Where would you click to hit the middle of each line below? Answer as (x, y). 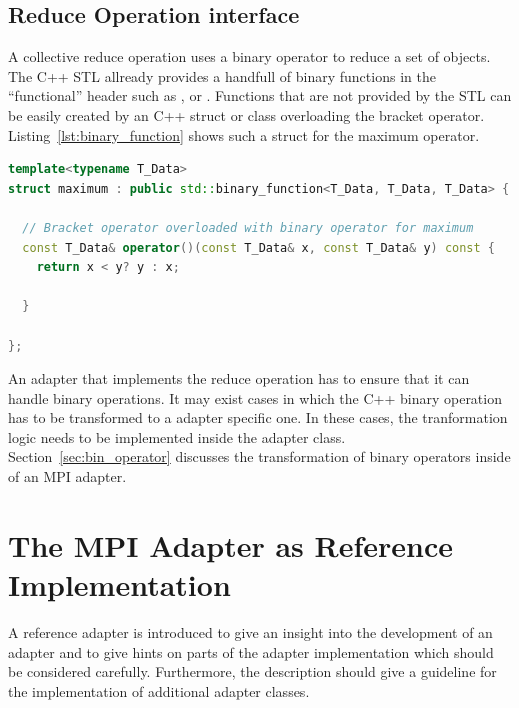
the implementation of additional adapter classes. (159, 690)
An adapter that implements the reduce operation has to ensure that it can (239, 378)
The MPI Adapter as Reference (231, 544)
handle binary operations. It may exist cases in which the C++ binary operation (255, 397)
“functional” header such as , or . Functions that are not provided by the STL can (260, 95)
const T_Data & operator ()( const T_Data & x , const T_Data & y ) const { (259, 247)
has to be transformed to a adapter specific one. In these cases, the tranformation (258, 417)
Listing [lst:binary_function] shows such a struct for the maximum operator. (244, 134)
